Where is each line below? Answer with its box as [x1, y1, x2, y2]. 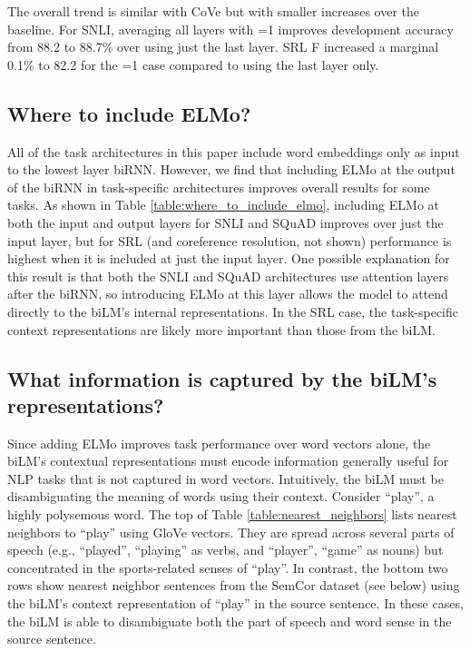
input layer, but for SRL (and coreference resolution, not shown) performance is [7, 231, 452, 250]
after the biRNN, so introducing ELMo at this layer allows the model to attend [7, 284, 448, 303]
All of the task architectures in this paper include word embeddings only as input [7, 142, 460, 161]
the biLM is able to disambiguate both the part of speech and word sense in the [7, 611, 452, 630]
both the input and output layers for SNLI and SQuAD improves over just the [7, 212, 444, 232]
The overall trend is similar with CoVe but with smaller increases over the [7, 2, 420, 20]
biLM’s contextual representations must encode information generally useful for [7, 451, 449, 470]
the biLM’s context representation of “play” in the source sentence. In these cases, [7, 594, 464, 613]
